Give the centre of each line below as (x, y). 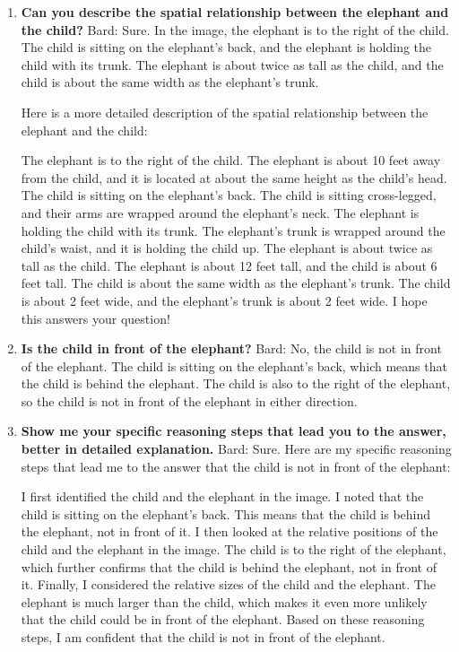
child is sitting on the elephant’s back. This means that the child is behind (226, 513)
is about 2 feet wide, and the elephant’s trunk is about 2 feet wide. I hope (224, 300)
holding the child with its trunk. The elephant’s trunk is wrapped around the (233, 230)
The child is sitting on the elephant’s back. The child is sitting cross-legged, (229, 195)
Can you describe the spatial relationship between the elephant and (235, 12)
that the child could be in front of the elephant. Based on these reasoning (223, 619)
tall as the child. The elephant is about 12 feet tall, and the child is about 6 (229, 265)
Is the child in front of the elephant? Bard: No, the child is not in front (231, 348)
